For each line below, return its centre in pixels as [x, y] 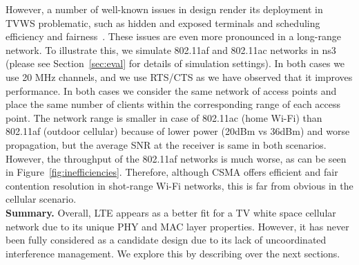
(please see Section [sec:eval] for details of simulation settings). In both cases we [175, 63]
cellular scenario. [41, 199]
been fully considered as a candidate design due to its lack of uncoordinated [166, 240]
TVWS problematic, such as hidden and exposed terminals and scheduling [163, 22]
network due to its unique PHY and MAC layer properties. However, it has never [177, 226]
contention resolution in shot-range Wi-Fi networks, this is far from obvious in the [179, 185]
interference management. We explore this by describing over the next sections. [173, 253]
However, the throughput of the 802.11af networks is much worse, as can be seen [176, 158]
